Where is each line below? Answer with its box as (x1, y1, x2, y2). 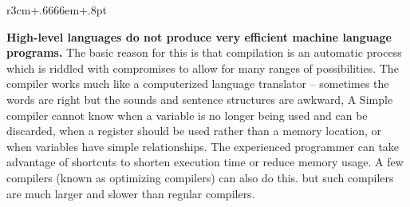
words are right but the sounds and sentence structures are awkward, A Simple (6, 90, 393, 107)
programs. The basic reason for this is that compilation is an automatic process (6, 44, 402, 61)
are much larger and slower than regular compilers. (6, 185, 255, 201)
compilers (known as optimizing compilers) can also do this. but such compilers (6, 169, 394, 185)
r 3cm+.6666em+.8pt (6, 2, 108, 18)
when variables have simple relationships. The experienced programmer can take (6, 137, 400, 154)
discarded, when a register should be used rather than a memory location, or (6, 122, 381, 139)
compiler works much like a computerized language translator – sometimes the (6, 75, 389, 92)
